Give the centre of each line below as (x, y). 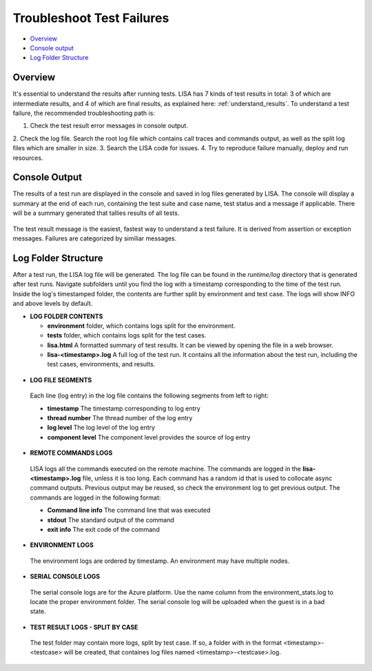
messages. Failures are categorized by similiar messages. (95, 238)
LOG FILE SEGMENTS (61, 380)
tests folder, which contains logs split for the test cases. (127, 335)
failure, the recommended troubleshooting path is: (84, 113)
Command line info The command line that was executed (129, 510)
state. (38, 611)
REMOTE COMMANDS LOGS (71, 453)
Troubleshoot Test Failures (91, 18)
